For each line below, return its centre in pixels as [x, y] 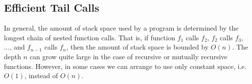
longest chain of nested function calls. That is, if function [90, 37]
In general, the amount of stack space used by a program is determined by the [121, 28]
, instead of [41, 76]
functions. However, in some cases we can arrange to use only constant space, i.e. [125, 66]
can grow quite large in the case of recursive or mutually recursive [128, 56]
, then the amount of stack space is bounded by [137, 47]
